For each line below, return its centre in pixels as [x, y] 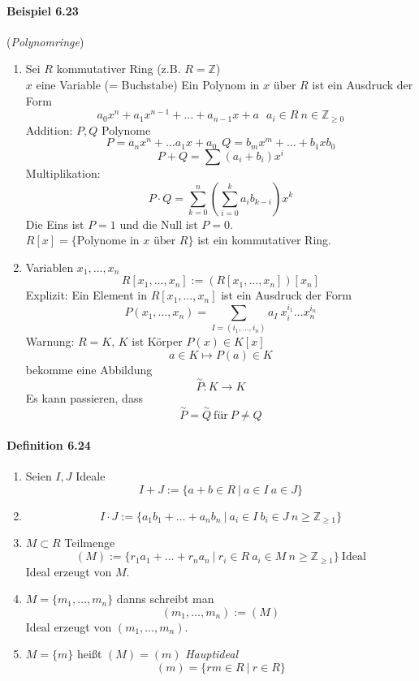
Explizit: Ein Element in [86, 295]
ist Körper [157, 341]
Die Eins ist [55, 224]
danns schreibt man [165, 599]
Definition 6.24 [49, 445]
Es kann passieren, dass [84, 397]
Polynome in [108, 241]
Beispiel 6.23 [43, 10]
